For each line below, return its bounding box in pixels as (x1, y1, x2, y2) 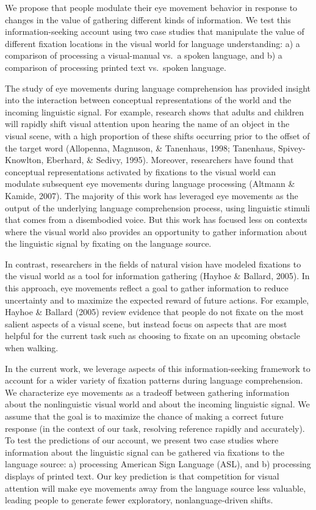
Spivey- (278, 141, 306, 154)
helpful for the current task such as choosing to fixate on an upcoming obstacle (5, 329, 300, 342)
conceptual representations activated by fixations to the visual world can (5, 165, 276, 178)
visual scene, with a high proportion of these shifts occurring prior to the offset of (5, 129, 310, 142)
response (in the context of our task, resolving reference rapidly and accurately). (5, 421, 305, 434)
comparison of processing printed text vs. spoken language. (5, 60, 226, 73)
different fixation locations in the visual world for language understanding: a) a (5, 37, 300, 49)
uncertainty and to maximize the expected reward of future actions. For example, (5, 293, 309, 306)
